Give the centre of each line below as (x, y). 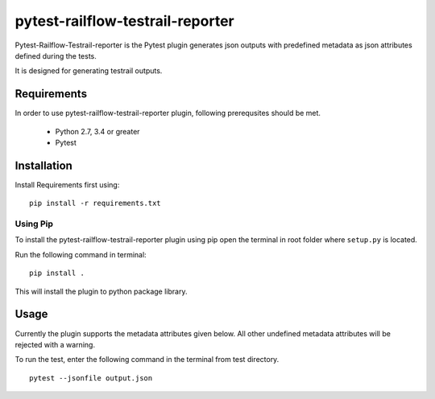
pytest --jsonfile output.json (91, 378)
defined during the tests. (56, 56)
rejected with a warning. (55, 344)
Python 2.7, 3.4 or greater (97, 131)
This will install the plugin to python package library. (101, 291)
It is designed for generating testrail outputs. (89, 71)
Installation (43, 165)
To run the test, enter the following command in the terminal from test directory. (147, 360)
